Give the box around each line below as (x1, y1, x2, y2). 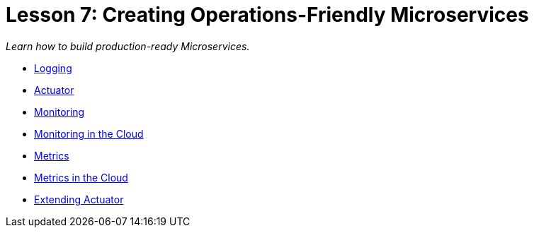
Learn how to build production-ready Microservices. (6, 40, 250, 52)
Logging (34, 61, 72, 74)
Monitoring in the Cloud (34, 127, 144, 140)
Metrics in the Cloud (34, 171, 128, 184)
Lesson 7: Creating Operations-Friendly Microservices (6, 3, 529, 27)
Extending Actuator (34, 193, 124, 205)
